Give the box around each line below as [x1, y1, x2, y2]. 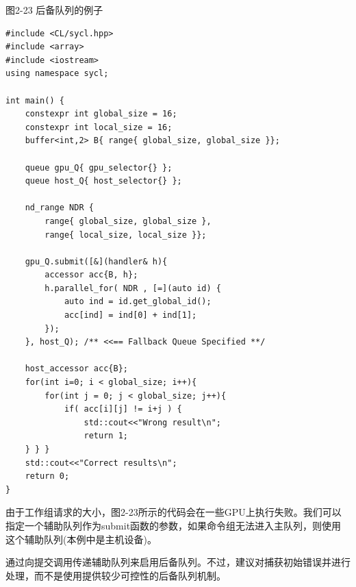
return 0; [25, 471, 70, 482]
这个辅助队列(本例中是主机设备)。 [5, 532, 157, 546]
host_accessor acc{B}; [25, 364, 128, 374]
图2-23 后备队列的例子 [5, 3, 103, 16]
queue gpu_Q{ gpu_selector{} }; [25, 162, 173, 173]
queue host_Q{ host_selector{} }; [25, 176, 182, 186]
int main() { [5, 95, 64, 105]
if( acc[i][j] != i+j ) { [64, 404, 182, 414]
